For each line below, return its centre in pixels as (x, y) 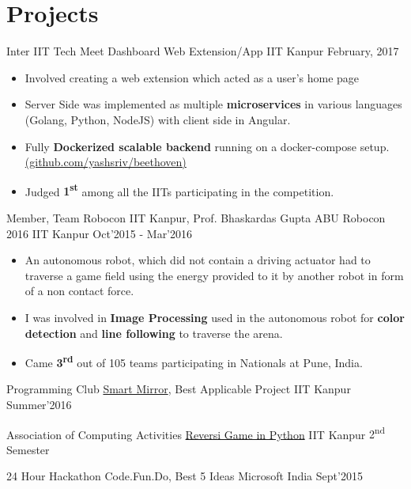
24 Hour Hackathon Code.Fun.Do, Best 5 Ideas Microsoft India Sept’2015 (185, 476)
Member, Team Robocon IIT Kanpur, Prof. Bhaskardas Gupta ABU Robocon (196, 217)
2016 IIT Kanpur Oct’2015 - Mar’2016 (100, 233)
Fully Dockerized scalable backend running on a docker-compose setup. (207, 146)
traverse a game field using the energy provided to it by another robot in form (214, 275)
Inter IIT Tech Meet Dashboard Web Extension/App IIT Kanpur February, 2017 (203, 51)
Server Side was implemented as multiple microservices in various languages (213, 104)
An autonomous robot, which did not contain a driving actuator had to (198, 260)
